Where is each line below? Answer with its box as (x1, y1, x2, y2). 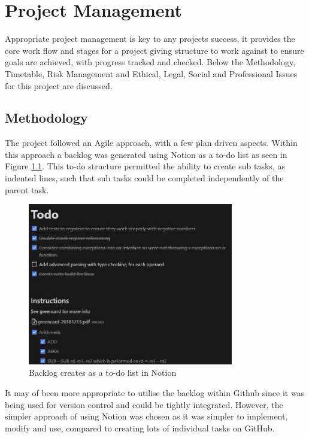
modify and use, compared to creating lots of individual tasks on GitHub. (5, 421, 275, 434)
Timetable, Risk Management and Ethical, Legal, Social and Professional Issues (5, 67, 298, 80)
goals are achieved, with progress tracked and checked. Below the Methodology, (5, 56, 296, 68)
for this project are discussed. (5, 79, 113, 92)
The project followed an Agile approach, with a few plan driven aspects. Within (5, 136, 298, 149)
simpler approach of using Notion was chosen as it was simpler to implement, (5, 410, 288, 422)
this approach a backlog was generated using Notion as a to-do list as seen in (5, 148, 287, 160)
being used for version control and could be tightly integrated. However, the (5, 398, 283, 410)
